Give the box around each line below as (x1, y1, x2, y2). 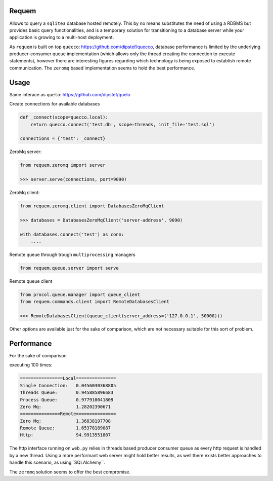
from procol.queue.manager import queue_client (20, 291, 140, 298)
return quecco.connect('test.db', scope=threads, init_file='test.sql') (30, 122, 215, 127)
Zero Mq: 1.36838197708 (20, 418, 111, 424)
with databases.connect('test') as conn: (20, 231, 124, 237)
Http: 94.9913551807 (20, 432, 111, 438)
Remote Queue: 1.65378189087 (20, 425, 111, 431)
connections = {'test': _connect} (20, 136, 106, 141)
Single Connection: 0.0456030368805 (20, 383, 116, 388)
